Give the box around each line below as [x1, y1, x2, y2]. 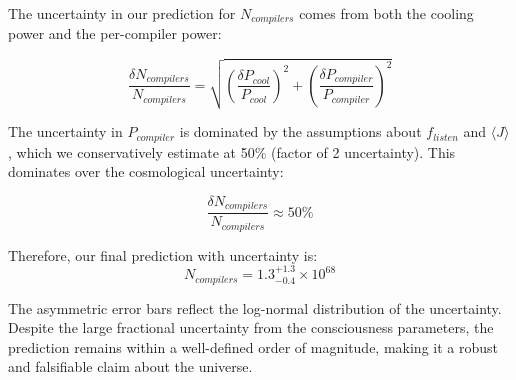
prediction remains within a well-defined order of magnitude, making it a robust [8, 336, 498, 357]
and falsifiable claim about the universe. [8, 356, 253, 377]
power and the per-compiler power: [8, 23, 222, 44]
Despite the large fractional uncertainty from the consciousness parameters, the [8, 317, 494, 338]
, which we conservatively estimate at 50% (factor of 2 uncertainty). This [8, 141, 456, 162]
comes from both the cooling [299, 3, 474, 23]
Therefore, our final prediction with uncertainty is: [8, 244, 318, 265]
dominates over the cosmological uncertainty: [8, 161, 284, 182]
